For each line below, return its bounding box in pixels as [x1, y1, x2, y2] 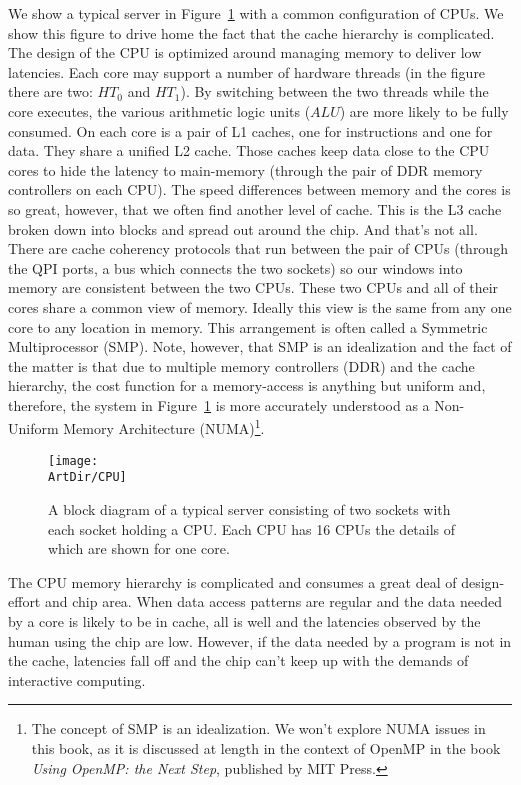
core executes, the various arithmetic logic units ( [8, 100, 311, 121]
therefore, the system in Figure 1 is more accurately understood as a [8, 394, 430, 415]
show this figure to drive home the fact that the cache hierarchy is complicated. [8, 22, 495, 43]
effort [8, 591, 41, 612]
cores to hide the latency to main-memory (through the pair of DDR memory [8, 159, 483, 180]
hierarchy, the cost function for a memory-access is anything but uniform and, [8, 375, 486, 396]
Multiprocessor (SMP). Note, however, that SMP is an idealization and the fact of [8, 336, 512, 357]
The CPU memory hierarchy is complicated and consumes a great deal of [8, 571, 457, 592]
